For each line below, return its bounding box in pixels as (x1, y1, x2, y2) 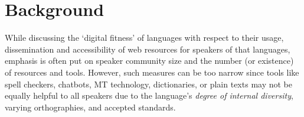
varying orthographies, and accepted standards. (5, 100, 176, 113)
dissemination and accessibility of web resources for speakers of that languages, (5, 43, 290, 55)
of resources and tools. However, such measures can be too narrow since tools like (5, 66, 299, 78)
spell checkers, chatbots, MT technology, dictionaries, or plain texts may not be (5, 77, 292, 90)
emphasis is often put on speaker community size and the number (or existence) (5, 54, 294, 67)
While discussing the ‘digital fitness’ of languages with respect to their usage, (5, 31, 284, 44)
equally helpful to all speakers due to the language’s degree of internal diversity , (5, 89, 293, 102)
